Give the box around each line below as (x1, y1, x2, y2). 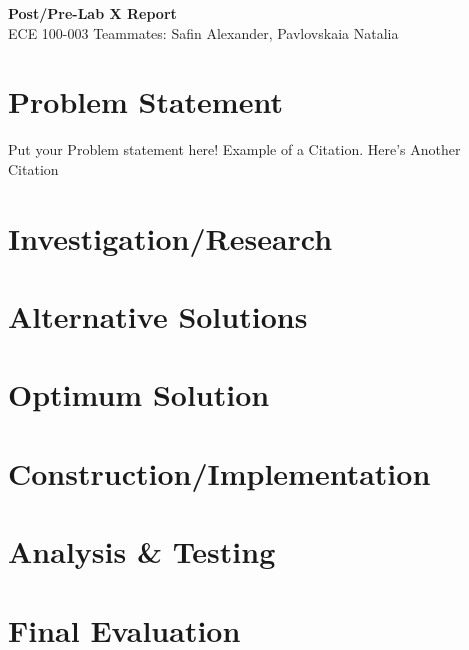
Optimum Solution (8, 374, 270, 415)
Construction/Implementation (8, 452, 431, 493)
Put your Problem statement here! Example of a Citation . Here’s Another (8, 139, 461, 160)
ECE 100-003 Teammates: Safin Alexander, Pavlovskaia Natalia (8, 22, 399, 43)
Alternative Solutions (8, 296, 308, 337)
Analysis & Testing (8, 531, 276, 572)
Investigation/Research (8, 217, 333, 258)
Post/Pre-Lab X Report (8, 3, 177, 23)
